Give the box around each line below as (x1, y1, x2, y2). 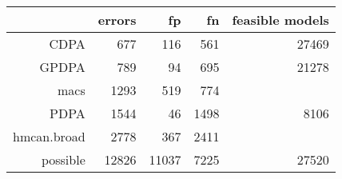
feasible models (232, 10, 329, 29)
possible (41, 150, 85, 169)
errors (97, 10, 137, 29)
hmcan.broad (13, 127, 85, 145)
